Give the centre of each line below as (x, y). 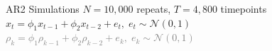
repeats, (154, 8)
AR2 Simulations (43, 8)
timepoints (244, 8)
